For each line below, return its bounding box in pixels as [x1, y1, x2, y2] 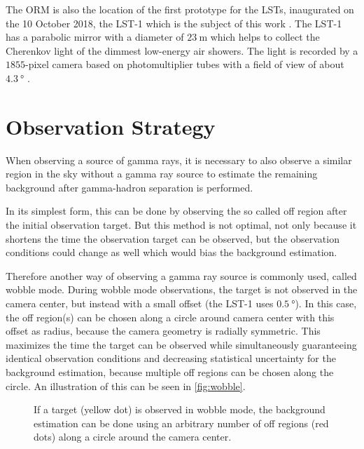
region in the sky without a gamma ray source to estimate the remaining [6, 166, 318, 181]
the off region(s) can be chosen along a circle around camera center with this [6, 309, 335, 324]
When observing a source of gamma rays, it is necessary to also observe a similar [6, 152, 352, 167]
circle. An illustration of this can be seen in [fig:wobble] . [6, 378, 246, 393]
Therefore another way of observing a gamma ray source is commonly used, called [6, 268, 357, 283]
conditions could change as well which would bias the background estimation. [6, 245, 337, 260]
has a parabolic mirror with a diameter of [6, 29, 184, 44]
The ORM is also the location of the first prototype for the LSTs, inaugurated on [6, 2, 354, 16]
